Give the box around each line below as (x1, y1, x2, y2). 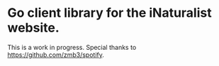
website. (7, 20, 60, 36)
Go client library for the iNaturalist (7, 5, 212, 21)
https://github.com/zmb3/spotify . (7, 51, 105, 59)
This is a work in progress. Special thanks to (7, 43, 137, 51)
